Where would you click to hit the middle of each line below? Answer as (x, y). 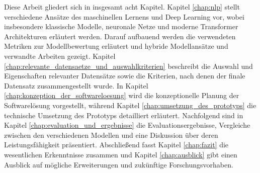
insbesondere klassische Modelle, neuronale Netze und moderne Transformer (121, 26)
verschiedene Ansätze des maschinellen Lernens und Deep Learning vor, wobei (124, 16)
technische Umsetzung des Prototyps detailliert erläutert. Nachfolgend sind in (124, 115)
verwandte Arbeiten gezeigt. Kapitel (60, 56)
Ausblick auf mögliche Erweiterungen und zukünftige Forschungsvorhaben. (119, 164)
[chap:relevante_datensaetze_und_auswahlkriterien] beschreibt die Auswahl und (128, 66)
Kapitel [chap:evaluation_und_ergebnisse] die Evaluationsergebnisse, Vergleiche (127, 125)
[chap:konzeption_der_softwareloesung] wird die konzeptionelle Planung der (122, 95)
